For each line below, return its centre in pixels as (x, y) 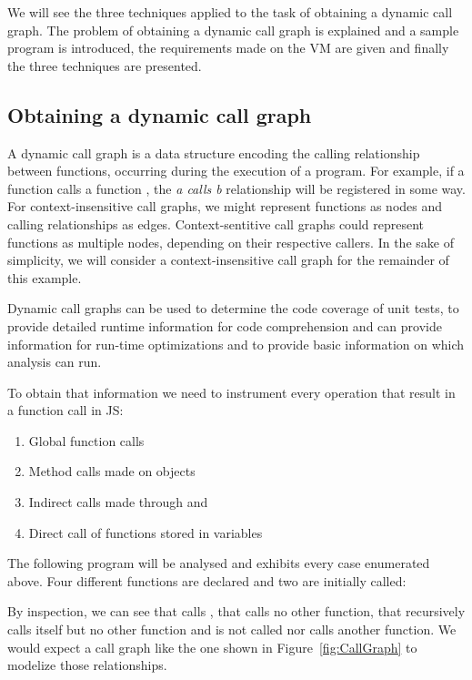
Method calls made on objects (112, 471)
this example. (45, 277)
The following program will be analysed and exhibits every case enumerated (219, 563)
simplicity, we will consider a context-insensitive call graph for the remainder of (228, 260)
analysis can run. (55, 362)
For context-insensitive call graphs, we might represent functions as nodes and (225, 206)
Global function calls (86, 440)
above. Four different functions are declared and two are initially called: (207, 580)
